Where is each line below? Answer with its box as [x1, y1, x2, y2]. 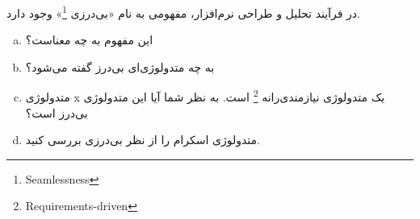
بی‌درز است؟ [25, 104, 88, 121]
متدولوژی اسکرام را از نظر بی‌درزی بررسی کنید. [25, 131, 260, 148]
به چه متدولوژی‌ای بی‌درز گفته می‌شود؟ [25, 58, 215, 75]
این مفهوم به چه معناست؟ [25, 31, 153, 48]
